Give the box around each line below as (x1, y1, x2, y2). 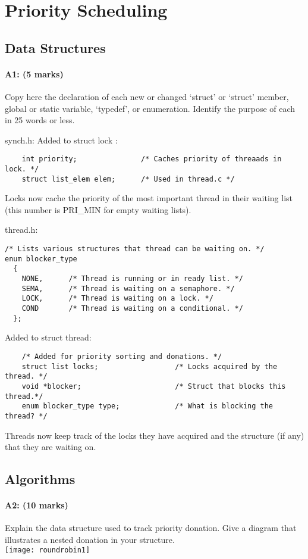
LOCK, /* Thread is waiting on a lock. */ (21, 294, 213, 303)
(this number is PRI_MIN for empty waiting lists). (5, 203, 191, 216)
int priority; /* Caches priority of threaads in (21, 155, 282, 164)
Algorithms (5, 470, 76, 488)
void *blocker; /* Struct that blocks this (21, 382, 286, 391)
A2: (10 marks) (5, 499, 68, 511)
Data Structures (5, 38, 106, 57)
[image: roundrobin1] (5, 546, 90, 555)
